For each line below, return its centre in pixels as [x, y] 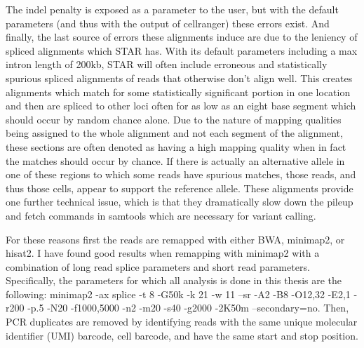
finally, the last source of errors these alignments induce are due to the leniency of [182, 37]
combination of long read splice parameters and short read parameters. [158, 266]
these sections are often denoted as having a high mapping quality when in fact [176, 146]
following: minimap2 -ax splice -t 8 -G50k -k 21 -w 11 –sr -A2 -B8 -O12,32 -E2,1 [178, 294]
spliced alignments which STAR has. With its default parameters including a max [182, 50]
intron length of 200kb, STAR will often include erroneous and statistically [167, 64]
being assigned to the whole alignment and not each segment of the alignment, [174, 133]
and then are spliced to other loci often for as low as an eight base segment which [181, 106]
